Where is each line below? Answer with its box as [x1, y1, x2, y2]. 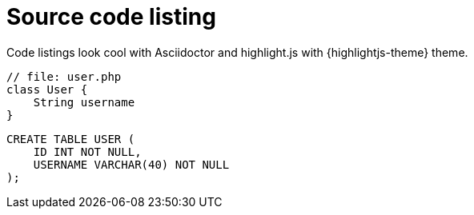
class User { [6, 82, 88, 96]
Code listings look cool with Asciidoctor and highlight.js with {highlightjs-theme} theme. [6, 45, 468, 59]
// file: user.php [6, 70, 122, 83]
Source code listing [6, 3, 216, 30]
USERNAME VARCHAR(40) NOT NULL [33, 157, 230, 171]
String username [33, 95, 135, 109]
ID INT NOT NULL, [33, 145, 142, 158]
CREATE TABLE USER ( [6, 132, 135, 145]
